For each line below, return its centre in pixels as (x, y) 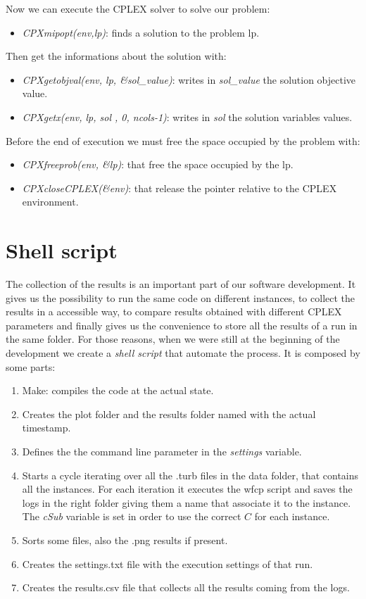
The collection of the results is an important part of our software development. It (181, 284)
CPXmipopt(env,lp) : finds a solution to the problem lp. (141, 32)
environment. (50, 202)
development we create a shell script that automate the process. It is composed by (183, 353)
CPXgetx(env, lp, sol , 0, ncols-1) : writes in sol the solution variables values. (187, 116)
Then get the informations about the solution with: (116, 56)
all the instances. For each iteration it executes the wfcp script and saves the (187, 489)
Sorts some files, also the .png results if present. (125, 540)
